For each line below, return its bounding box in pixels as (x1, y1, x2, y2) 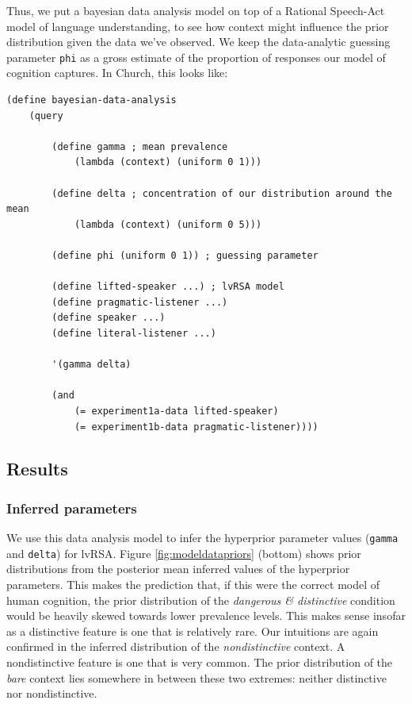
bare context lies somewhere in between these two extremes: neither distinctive (6, 669, 387, 686)
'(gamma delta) (51, 359, 132, 371)
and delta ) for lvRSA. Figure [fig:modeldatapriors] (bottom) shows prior (6, 544, 361, 561)
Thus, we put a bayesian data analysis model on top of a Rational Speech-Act (6, 2, 385, 18)
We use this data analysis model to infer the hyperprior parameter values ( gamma (6, 529, 399, 546)
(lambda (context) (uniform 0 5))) (74, 218, 262, 230)
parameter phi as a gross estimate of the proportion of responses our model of (6, 48, 386, 65)
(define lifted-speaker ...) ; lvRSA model (51, 281, 284, 293)
